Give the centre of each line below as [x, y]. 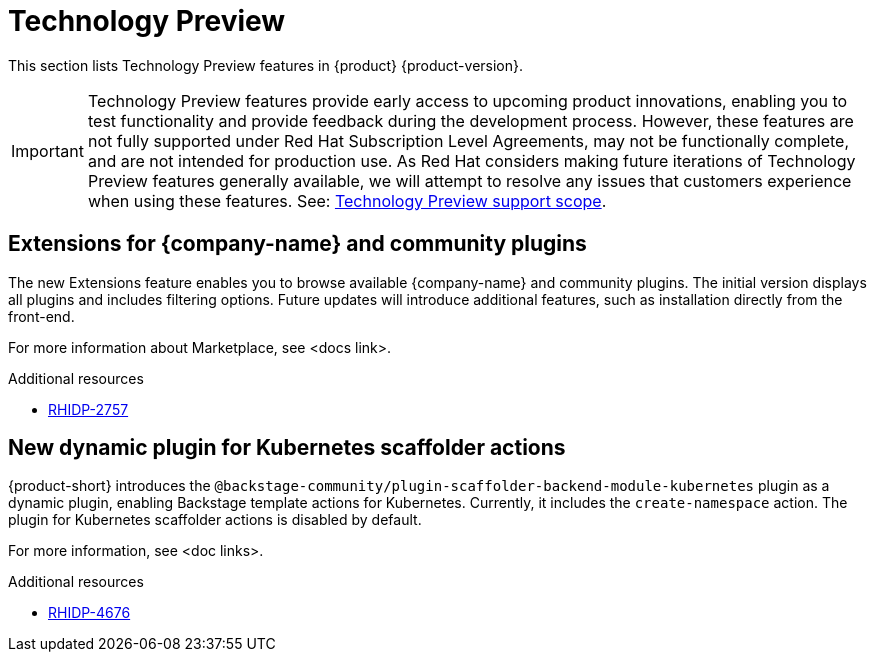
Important [47, 150]
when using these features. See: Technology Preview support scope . [347, 200]
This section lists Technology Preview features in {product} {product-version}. [266, 65]
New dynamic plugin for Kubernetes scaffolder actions [287, 448]
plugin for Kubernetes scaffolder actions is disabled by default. [215, 520]
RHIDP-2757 [88, 409]
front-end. [41, 316]
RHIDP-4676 [89, 613]
